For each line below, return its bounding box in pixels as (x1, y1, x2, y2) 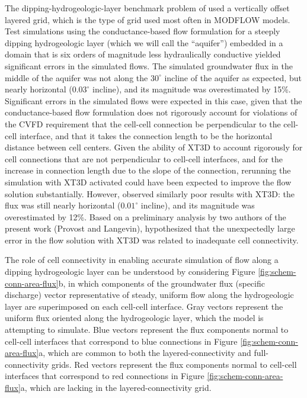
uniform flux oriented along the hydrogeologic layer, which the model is (5, 312, 264, 324)
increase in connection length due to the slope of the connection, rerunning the (5, 164, 291, 176)
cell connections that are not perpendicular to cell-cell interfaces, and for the (5, 152, 283, 165)
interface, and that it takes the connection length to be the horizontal (19, 129, 273, 142)
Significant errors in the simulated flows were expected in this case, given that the (5, 94, 302, 107)
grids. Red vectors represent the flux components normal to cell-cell (51, 358, 297, 370)
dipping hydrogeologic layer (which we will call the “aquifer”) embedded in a (5, 36, 283, 49)
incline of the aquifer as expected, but (164, 71, 302, 84)
